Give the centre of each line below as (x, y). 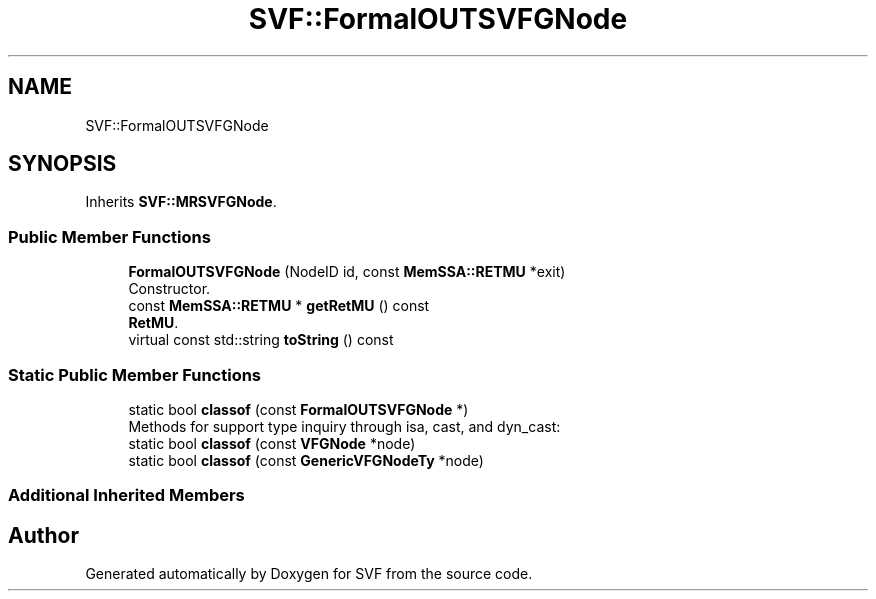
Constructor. (169, 289)
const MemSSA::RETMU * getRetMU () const (279, 306)
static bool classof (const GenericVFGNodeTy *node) (306, 460)
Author (43, 535)
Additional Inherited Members (126, 495)
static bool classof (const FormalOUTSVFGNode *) (298, 409)
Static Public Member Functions (135, 374)
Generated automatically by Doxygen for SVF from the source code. (309, 574)
